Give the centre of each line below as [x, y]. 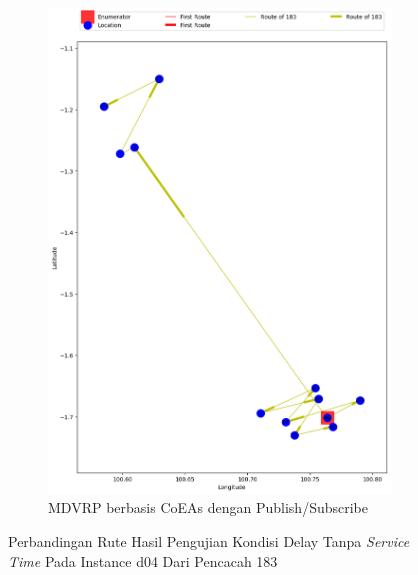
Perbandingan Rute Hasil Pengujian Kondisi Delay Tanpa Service [209, 541]
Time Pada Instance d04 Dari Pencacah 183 [143, 560]
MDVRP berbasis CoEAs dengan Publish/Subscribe [208, 507]
